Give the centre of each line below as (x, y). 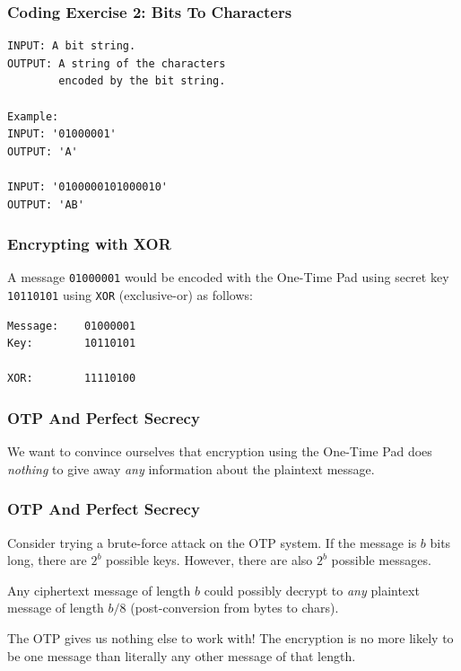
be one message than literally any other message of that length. (182, 655)
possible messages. (381, 560)
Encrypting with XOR (89, 244)
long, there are (47, 560)
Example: (33, 116)
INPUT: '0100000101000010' (87, 186)
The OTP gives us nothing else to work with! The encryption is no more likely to (230, 638)
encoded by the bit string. (142, 81)
